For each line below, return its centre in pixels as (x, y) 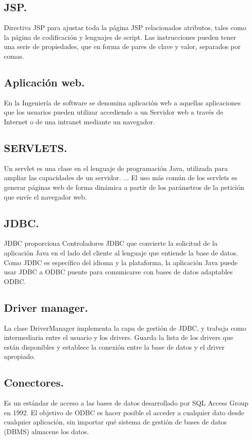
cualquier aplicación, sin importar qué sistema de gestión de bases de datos (116, 422)
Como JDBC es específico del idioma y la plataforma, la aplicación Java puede (121, 262)
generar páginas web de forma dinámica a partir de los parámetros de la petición (124, 187)
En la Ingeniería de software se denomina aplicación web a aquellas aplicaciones (122, 102)
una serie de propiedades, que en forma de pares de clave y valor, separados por (122, 46)
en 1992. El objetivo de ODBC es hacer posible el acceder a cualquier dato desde (124, 412)
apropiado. (20, 356)
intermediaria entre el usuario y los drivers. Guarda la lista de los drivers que (119, 337)
